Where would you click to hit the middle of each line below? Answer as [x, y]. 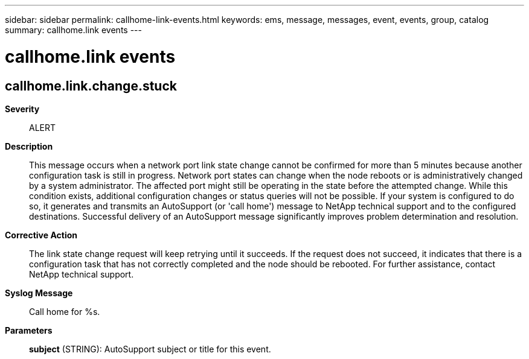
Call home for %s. [65, 311]
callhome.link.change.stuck [91, 86]
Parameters [29, 330]
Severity [22, 109]
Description [29, 146]
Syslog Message [39, 293]
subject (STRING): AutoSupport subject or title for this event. [150, 349]
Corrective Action [41, 235]
